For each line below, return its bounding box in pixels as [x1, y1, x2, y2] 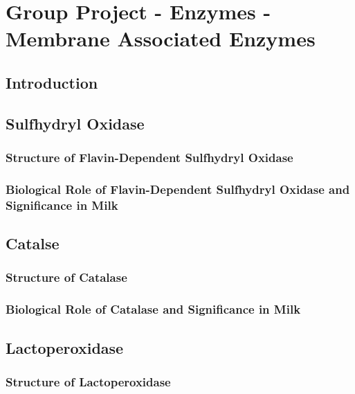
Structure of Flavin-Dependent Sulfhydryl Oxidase [6, 149, 293, 166]
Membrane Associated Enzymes [6, 24, 316, 53]
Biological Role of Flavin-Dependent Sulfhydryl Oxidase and [6, 180, 350, 197]
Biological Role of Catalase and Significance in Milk [6, 301, 301, 318]
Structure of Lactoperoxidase [6, 373, 171, 390]
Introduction [6, 71, 98, 93]
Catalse [6, 233, 60, 254]
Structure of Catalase [6, 269, 127, 286]
